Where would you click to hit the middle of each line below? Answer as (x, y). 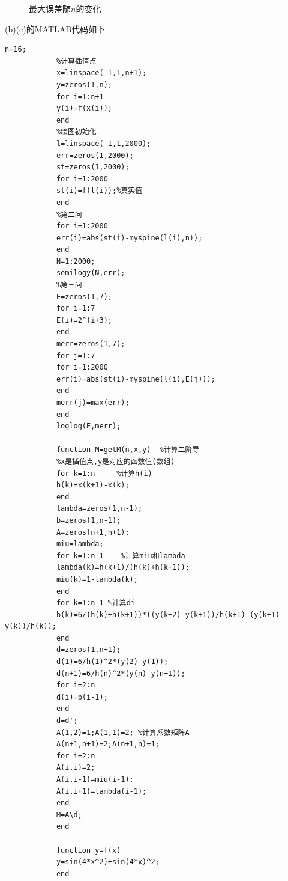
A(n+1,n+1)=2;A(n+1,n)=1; (108, 744)
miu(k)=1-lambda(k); (97, 579)
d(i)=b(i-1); (82, 697)
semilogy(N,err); (91, 273)
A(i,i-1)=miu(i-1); (95, 779)
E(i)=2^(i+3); (84, 320)
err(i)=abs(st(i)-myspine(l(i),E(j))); (136, 379)
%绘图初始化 (76, 132)
